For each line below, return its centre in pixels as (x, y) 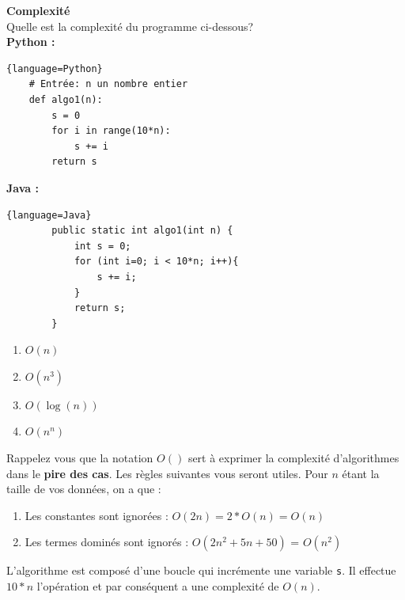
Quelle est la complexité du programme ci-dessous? (130, 26)
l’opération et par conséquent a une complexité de (158, 586)
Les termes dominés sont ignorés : (107, 542)
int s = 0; (102, 246)
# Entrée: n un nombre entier (108, 84)
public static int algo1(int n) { (142, 231)
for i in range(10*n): (111, 131)
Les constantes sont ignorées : (97, 515)
